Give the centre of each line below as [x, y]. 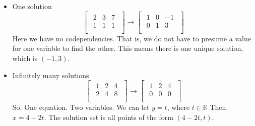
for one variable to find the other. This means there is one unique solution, [128, 48]
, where [178, 107]
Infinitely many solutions [51, 75]
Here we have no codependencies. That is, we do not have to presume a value [132, 38]
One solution [32, 6]
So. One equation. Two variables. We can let [81, 107]
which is [25, 58]
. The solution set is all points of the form [109, 117]
